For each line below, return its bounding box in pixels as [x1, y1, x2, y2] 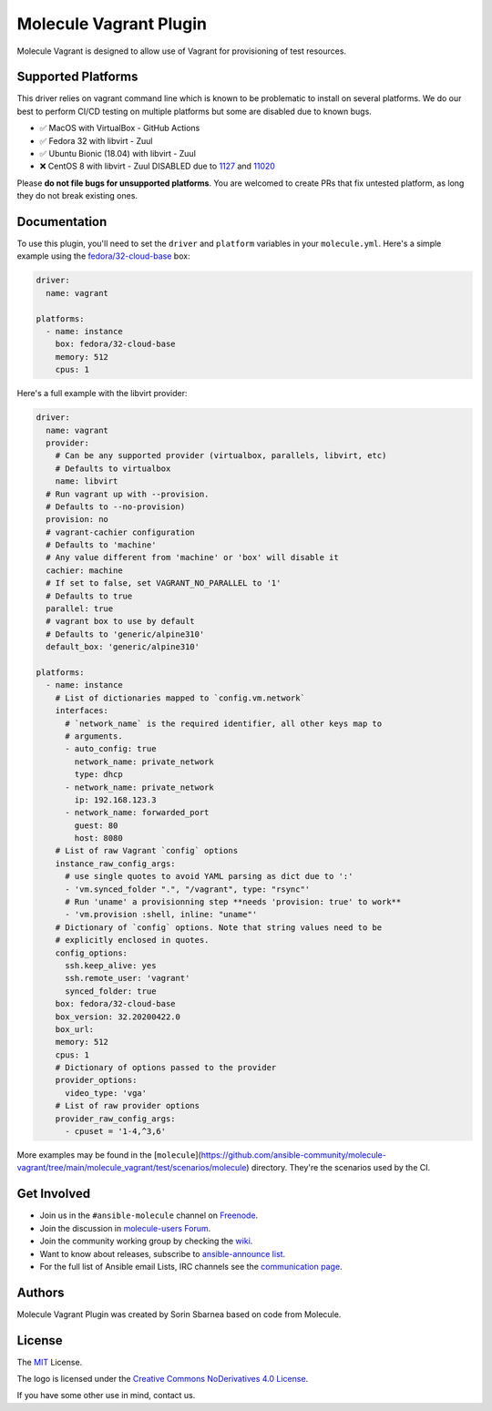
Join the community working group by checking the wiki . [39, 1235, 253, 1247]
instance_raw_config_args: [55, 858, 177, 869]
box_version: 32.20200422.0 [55, 1011, 181, 1022]
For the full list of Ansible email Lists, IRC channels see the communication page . [39, 1261, 343, 1272]
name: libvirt [55, 476, 118, 486]
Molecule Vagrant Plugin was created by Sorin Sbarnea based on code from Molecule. [16, 1308, 342, 1320]
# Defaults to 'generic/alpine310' [46, 629, 205, 639]
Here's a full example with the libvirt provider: [16, 388, 188, 399]
